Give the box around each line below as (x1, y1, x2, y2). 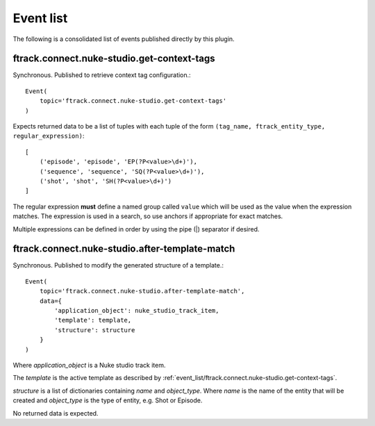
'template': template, (54, 316, 132, 325)
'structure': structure (54, 326, 135, 334)
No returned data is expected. (12, 409, 99, 417)
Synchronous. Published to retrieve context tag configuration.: (12, 71, 191, 79)
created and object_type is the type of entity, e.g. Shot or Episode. (12, 396, 203, 404)
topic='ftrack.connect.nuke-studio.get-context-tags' (39, 97, 227, 105)
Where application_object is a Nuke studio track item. (12, 361, 166, 369)
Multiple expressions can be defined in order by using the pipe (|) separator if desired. (12, 224, 260, 233)
